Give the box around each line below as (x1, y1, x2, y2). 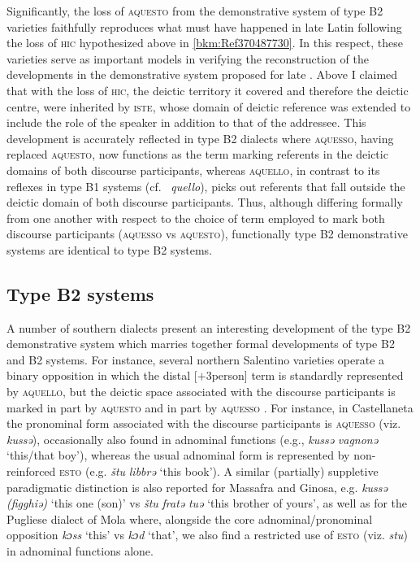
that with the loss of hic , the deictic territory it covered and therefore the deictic (6, 81, 409, 98)
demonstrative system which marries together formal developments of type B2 (6, 335, 395, 352)
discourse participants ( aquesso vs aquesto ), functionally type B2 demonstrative (6, 225, 408, 242)
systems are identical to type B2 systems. (6, 241, 213, 258)
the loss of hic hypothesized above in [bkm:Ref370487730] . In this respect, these (6, 34, 404, 51)
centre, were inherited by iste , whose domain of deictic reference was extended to (6, 98, 411, 115)
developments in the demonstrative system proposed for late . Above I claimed (6, 66, 398, 83)
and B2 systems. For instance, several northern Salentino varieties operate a (6, 351, 385, 368)
